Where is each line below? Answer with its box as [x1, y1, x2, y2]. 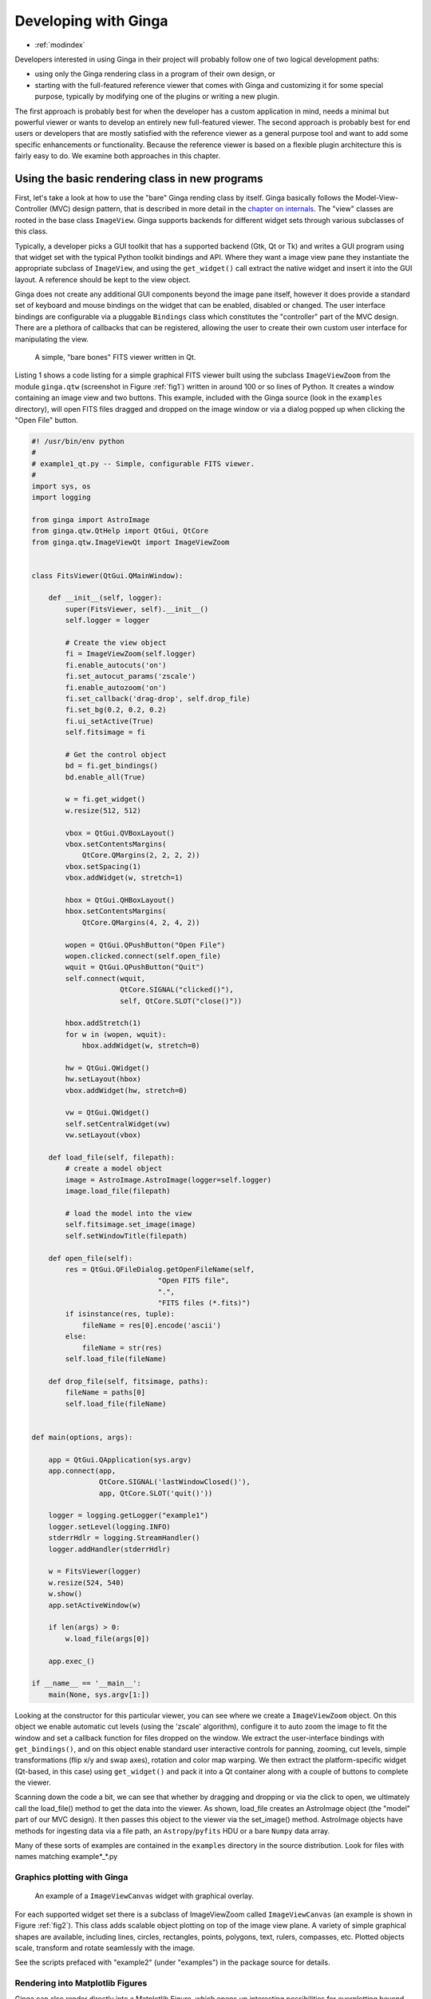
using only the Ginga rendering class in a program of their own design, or [34, 69, 275, 79]
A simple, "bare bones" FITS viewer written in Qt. [34, 353, 196, 362]
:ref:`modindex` [34, 40, 85, 50]
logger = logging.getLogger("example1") [48, 1511, 209, 1520]
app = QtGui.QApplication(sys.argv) [48, 1455, 192, 1464]
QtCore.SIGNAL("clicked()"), [120, 985, 235, 995]
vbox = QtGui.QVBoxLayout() [65, 828, 176, 837]
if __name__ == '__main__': [31, 1679, 141, 1688]
